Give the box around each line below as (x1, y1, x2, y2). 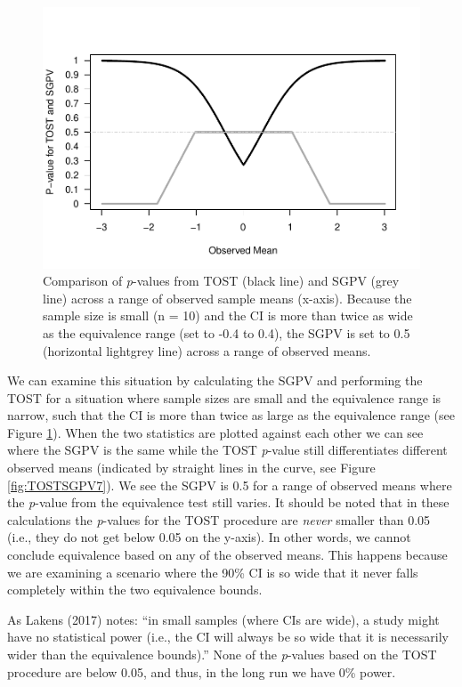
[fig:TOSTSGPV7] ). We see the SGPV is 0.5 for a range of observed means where (7, 475, 452, 494)
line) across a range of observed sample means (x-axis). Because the (43, 288, 412, 307)
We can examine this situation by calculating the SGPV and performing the (7, 371, 423, 390)
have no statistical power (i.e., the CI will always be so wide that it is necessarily (7, 627, 449, 646)
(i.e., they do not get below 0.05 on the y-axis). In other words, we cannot (7, 528, 411, 546)
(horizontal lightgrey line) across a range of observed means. (43, 341, 371, 360)
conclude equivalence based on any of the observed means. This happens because (7, 546, 448, 564)
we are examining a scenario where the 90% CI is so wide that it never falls (7, 562, 418, 581)
